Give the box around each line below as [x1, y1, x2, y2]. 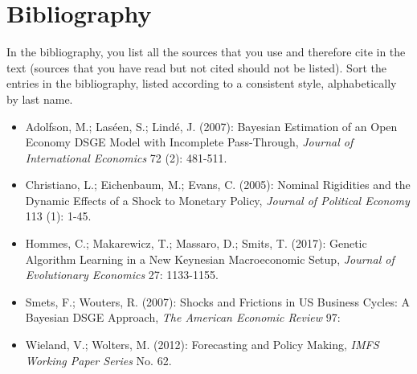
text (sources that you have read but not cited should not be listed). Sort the [6, 59, 386, 76]
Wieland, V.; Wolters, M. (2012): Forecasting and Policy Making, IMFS [25, 336, 379, 353]
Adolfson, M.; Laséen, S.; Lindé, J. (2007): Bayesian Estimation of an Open [25, 117, 398, 134]
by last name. [6, 90, 73, 107]
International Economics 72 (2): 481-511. [25, 149, 227, 166]
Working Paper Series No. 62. [25, 351, 172, 368]
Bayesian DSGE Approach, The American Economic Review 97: [25, 309, 341, 326]
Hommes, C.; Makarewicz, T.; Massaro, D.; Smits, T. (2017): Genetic [25, 235, 367, 252]
